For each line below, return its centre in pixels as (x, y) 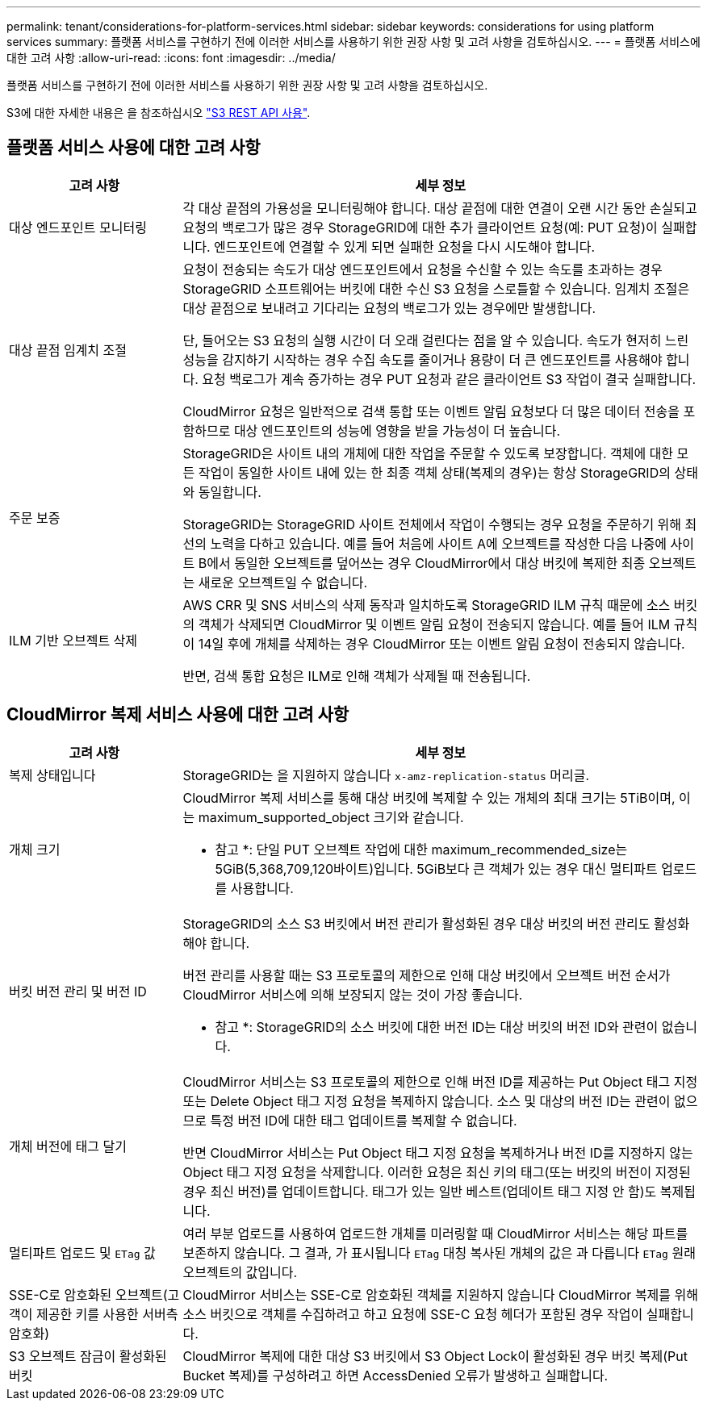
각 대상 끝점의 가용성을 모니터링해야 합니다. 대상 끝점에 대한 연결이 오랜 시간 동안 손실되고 (440, 208)
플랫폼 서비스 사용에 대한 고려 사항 (134, 148)
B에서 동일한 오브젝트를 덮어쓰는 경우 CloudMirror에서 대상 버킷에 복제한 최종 (422, 563)
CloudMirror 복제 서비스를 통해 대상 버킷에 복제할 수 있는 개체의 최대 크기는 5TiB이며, (429, 797)
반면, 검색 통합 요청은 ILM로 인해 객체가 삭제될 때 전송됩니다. (357, 676)
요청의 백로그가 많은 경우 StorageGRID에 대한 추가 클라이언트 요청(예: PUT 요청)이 (420, 227)
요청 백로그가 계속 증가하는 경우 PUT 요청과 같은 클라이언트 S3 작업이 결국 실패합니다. (449, 379)
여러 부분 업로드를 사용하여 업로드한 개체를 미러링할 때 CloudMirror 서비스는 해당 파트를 (435, 1233)
